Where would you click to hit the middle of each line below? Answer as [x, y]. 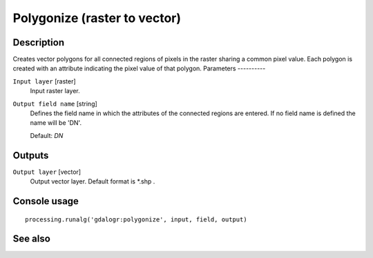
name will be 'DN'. [56, 123]
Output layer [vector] [47, 172]
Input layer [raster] [44, 81]
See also [32, 239]
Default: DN [47, 135]
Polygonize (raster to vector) [97, 18]
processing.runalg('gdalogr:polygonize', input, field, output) [136, 219]
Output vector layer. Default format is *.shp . [93, 181]
